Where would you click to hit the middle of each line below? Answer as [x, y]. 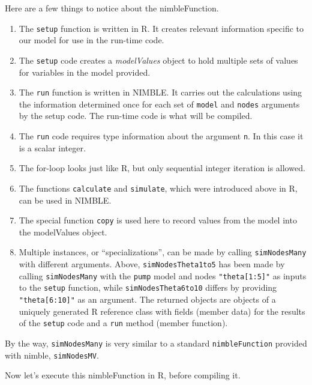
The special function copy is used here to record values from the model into [158, 220]
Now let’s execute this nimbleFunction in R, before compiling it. [123, 375]
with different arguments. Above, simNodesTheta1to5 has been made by [152, 264]
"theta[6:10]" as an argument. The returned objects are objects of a [147, 299]
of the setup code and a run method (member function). [123, 323]
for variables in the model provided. [85, 72]
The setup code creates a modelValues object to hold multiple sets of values [158, 60]
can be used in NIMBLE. [65, 200]
